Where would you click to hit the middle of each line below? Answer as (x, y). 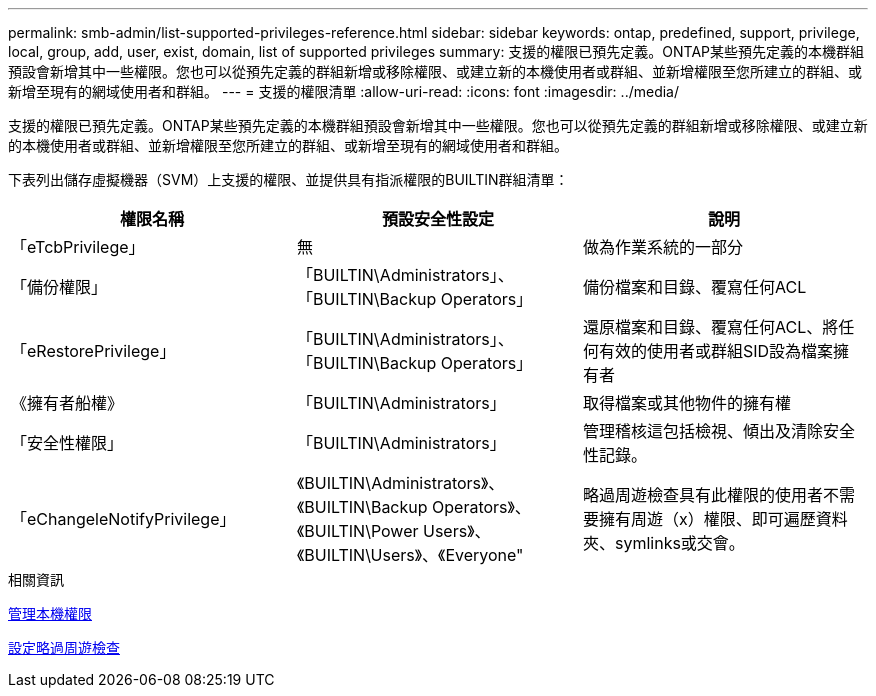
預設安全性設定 (437, 219)
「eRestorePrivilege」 (93, 351)
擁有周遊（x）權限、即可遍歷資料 (723, 519)
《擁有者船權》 (67, 403)
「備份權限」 (59, 287)
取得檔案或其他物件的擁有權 (686, 403)
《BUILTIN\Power (357, 531)
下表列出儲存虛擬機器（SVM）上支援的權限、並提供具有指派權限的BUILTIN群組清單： (288, 179)
